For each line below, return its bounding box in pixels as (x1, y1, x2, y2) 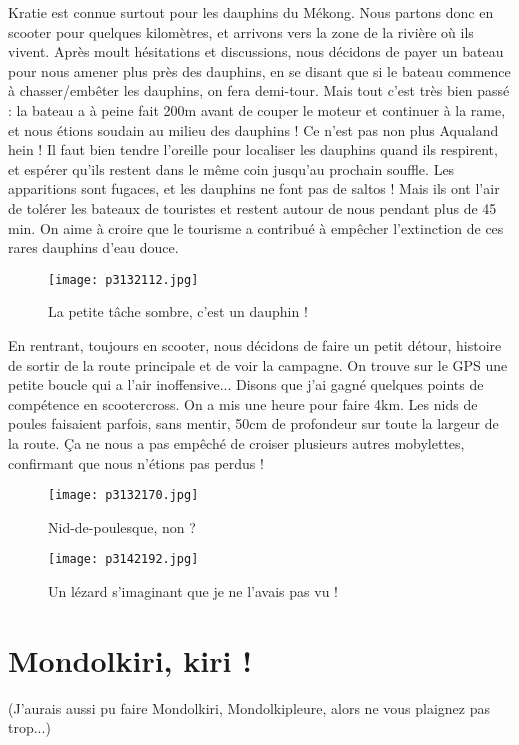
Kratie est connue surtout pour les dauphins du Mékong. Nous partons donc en (8, 2, 494, 22)
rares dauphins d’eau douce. (8, 237, 179, 258)
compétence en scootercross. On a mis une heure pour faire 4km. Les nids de (8, 393, 478, 414)
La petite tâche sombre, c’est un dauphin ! (48, 301, 308, 322)
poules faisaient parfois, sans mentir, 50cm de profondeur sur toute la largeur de (8, 413, 499, 434)
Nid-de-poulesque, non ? (48, 516, 196, 537)
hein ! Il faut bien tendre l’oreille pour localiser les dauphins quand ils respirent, (8, 139, 498, 160)
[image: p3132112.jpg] (48, 272, 199, 287)
